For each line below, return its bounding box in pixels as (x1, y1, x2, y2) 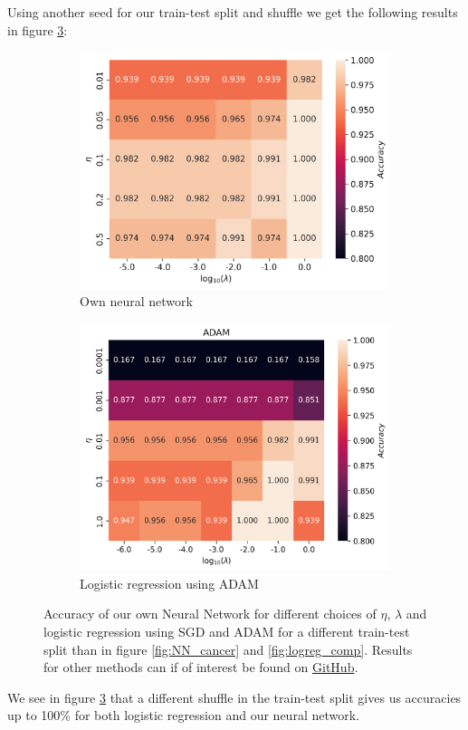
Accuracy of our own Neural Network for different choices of (43, 604, 377, 623)
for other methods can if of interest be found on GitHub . (43, 658, 358, 677)
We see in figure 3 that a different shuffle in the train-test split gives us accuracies (7, 687, 462, 706)
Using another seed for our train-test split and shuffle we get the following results (7, 3, 458, 21)
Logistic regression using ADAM (80, 573, 259, 592)
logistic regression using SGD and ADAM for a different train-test (43, 621, 410, 640)
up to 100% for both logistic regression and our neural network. (7, 706, 359, 725)
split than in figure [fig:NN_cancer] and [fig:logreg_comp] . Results (43, 639, 413, 658)
